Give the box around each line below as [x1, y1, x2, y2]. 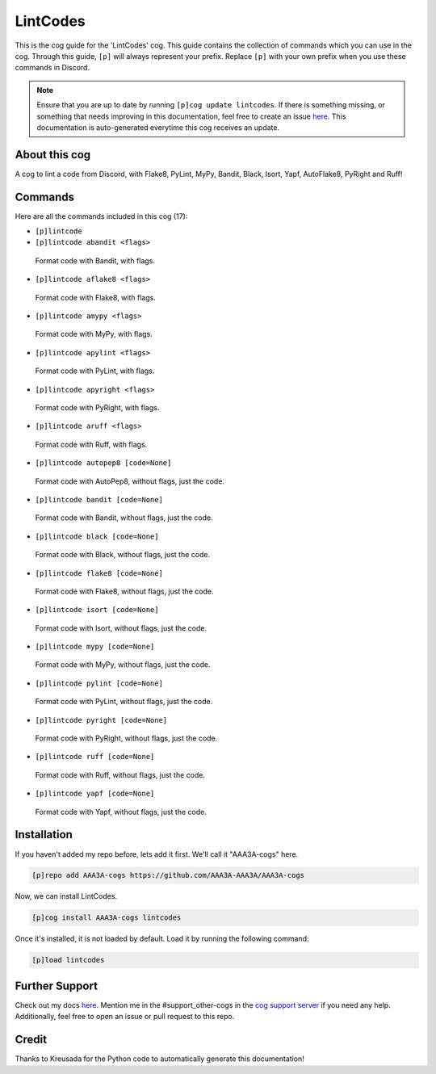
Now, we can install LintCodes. [15, 892, 117, 901]
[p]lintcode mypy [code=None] [35, 642, 155, 652]
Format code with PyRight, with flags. [35, 403, 160, 412]
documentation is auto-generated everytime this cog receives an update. [36, 122, 280, 132]
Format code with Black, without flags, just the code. [35, 550, 210, 560]
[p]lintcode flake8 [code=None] [35, 568, 163, 577]
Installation [15, 828, 73, 841]
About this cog [15, 148, 91, 162]
